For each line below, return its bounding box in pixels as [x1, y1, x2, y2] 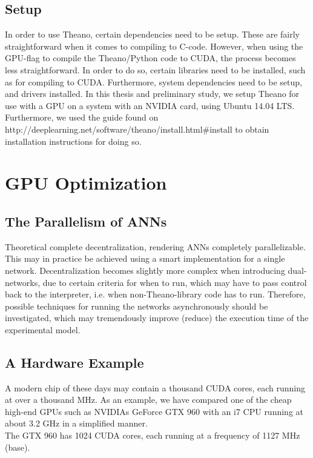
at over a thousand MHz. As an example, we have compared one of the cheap [5, 393, 292, 406]
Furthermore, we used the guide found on [5, 111, 159, 124]
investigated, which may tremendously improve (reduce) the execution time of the [5, 311, 309, 324]
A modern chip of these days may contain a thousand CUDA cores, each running [5, 381, 306, 394]
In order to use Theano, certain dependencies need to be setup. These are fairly [5, 28, 300, 41]
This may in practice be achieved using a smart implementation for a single [5, 252, 285, 265]
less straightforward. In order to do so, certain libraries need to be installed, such [5, 63, 306, 76]
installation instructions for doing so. [5, 134, 142, 147]
